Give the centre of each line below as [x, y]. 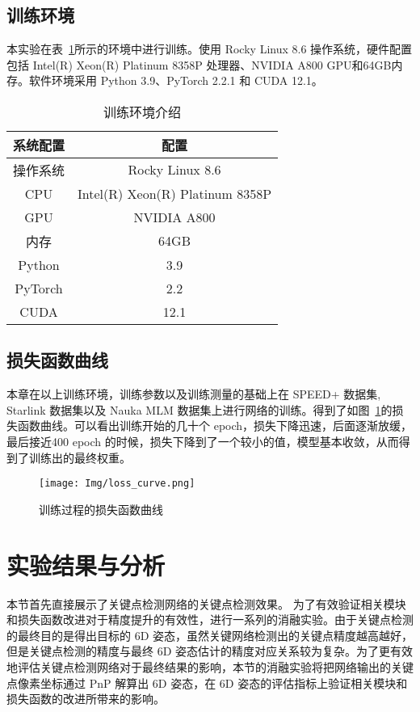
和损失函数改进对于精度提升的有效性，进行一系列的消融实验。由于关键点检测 [210, 619]
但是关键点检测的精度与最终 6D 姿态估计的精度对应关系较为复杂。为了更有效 [210, 651]
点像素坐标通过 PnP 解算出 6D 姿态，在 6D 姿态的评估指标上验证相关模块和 [207, 683]
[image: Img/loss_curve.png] [117, 484]
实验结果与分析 [86, 565]
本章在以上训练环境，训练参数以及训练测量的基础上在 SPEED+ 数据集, [194, 394]
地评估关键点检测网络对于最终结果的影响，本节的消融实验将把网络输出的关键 [210, 666]
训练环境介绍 [143, 112]
